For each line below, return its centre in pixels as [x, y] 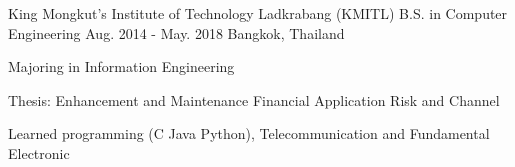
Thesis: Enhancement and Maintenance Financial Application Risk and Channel [254, 99]
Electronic [39, 152]
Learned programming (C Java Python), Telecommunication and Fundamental [249, 133]
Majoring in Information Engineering [121, 66]
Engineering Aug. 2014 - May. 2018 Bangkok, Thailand [176, 32]
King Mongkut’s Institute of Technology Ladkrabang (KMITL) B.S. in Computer [258, 13]
